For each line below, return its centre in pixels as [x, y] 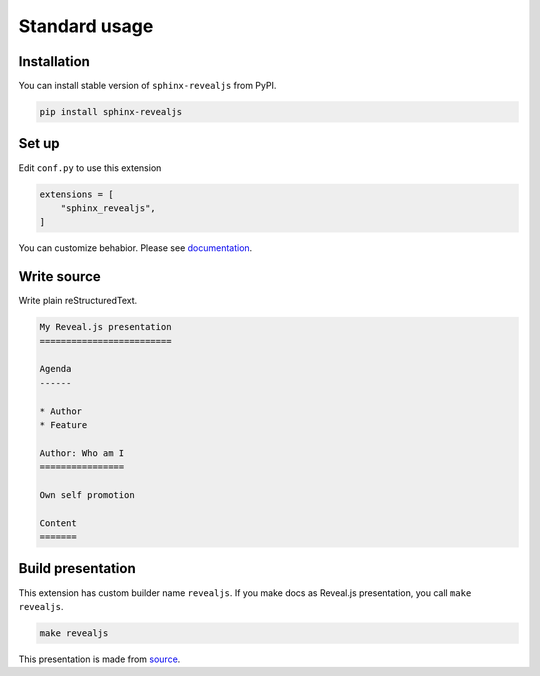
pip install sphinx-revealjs [111, 112]
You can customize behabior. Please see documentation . [135, 248]
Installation [54, 61]
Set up [39, 143]
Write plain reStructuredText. [78, 301]
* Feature [63, 424]
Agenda [55, 369]
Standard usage [86, 26]
